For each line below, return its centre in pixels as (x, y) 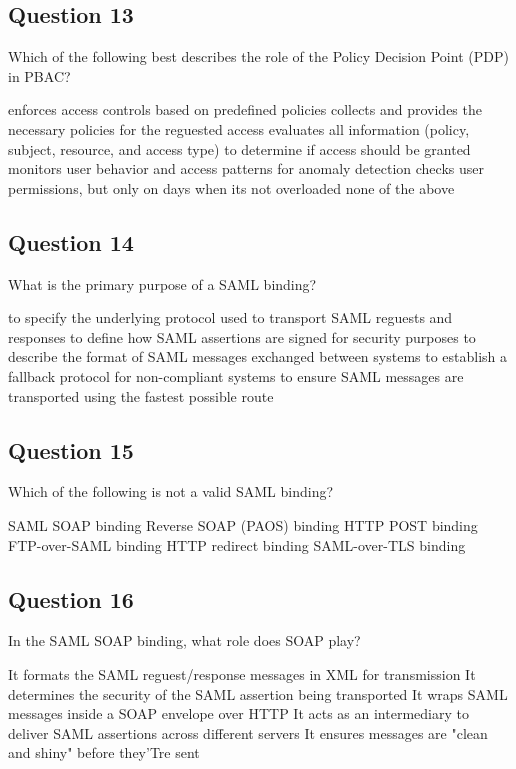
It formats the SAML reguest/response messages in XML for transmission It (242, 673)
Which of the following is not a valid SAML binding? (171, 491)
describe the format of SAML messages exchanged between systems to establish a (258, 356)
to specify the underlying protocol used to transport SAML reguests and (230, 317)
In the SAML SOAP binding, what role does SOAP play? (184, 640)
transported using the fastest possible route (141, 395)
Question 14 (71, 241)
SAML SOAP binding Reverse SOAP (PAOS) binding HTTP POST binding (243, 524)
